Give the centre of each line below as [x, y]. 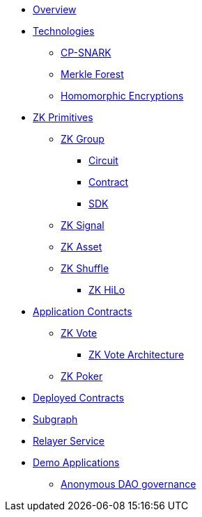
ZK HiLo [107, 290]
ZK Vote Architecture [137, 355]
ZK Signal [83, 225]
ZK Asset [81, 247]
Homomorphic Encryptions [122, 96]
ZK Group [83, 139]
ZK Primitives [63, 117]
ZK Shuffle [85, 268]
